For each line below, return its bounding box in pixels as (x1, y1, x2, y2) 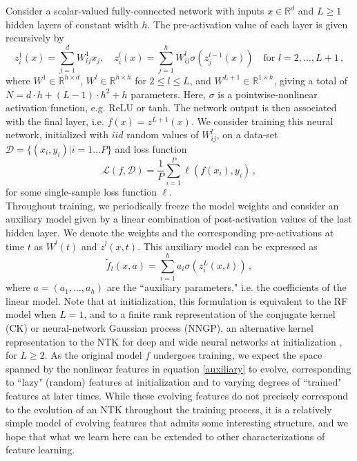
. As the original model (44, 348, 142, 362)
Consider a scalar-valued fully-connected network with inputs (6, 3, 264, 17)
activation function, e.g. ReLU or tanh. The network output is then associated (6, 100, 337, 115)
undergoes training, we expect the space (153, 348, 322, 362)
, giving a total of (273, 73, 347, 87)
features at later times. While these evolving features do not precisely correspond (6, 388, 349, 402)
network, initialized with (6, 127, 109, 142)
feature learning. (6, 442, 75, 457)
